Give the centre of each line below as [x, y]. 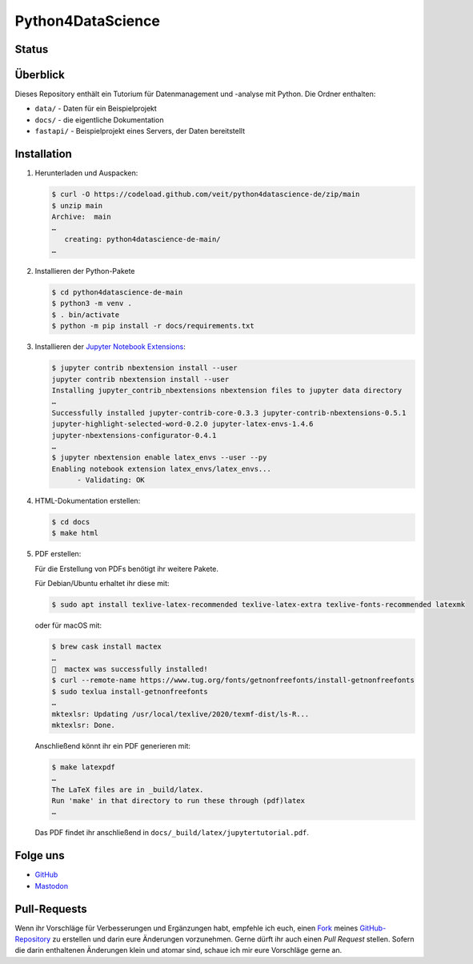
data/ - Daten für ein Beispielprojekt [96, 109]
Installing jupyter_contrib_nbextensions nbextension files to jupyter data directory [227, 390]
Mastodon [51, 886]
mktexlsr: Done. [84, 725]
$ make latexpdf [84, 767]
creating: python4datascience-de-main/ [142, 239]
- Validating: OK [111, 480]
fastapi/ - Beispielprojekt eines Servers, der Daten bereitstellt [140, 131]
